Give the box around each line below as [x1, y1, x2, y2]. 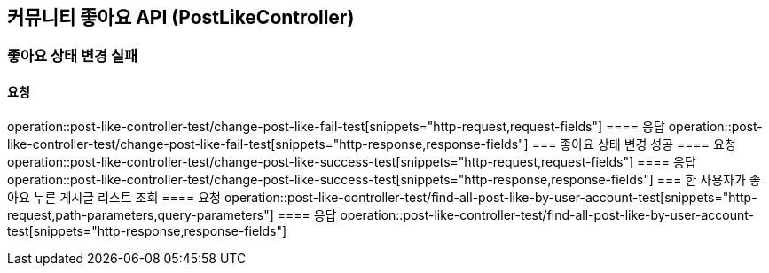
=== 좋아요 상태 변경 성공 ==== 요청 [531, 136, 736, 152]
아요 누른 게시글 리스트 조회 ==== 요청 [7, 189, 221, 205]
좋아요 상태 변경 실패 [7, 47, 138, 66]
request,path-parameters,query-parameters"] [7, 207, 274, 222]
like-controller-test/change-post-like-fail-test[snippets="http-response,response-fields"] [7, 136, 529, 152]
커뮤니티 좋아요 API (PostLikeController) [7, 6, 355, 28]
